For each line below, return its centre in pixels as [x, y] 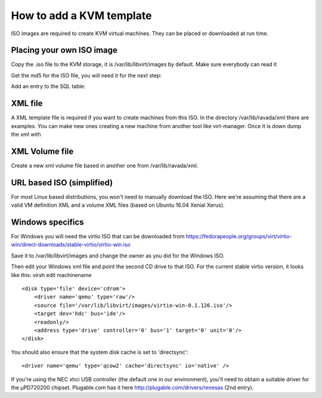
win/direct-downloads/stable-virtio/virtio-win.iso [71, 245]
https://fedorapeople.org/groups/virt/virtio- [239, 237]
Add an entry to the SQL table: [48, 86]
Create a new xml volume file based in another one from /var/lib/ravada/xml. [105, 165]
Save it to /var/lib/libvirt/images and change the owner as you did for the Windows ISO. [118, 256]
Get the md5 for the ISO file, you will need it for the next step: [86, 75]
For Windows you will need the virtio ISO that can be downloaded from [98, 237]
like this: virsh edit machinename [51, 275]
